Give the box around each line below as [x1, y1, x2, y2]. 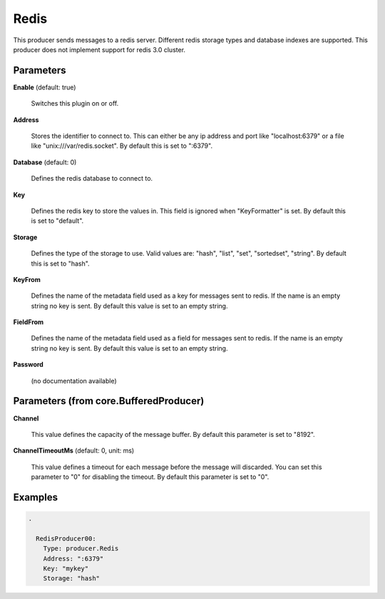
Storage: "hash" [43, 575, 100, 583]
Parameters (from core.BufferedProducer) [13, 395, 205, 407]
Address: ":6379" [43, 554, 104, 563]
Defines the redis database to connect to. [31, 174, 153, 183]
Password [13, 361, 44, 369]
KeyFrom [13, 275, 41, 283]
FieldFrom [13, 318, 44, 326]
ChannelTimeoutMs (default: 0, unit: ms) [13, 446, 135, 455]
